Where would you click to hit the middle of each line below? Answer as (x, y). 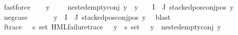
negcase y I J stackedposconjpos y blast (87, 16)
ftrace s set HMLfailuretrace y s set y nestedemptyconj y (112, 27)
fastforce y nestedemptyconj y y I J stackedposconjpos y (119, 7)
